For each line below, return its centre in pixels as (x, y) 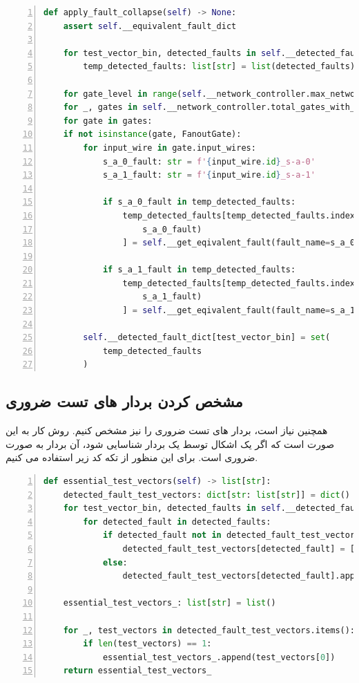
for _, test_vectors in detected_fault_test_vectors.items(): (209, 630)
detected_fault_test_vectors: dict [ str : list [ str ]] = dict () (206, 495)
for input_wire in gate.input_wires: (169, 148)
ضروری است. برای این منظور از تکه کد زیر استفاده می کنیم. (132, 457)
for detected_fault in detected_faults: (177, 522)
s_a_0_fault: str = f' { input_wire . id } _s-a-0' (209, 161)
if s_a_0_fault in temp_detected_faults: (199, 202)
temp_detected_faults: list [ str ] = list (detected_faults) (219, 67)
